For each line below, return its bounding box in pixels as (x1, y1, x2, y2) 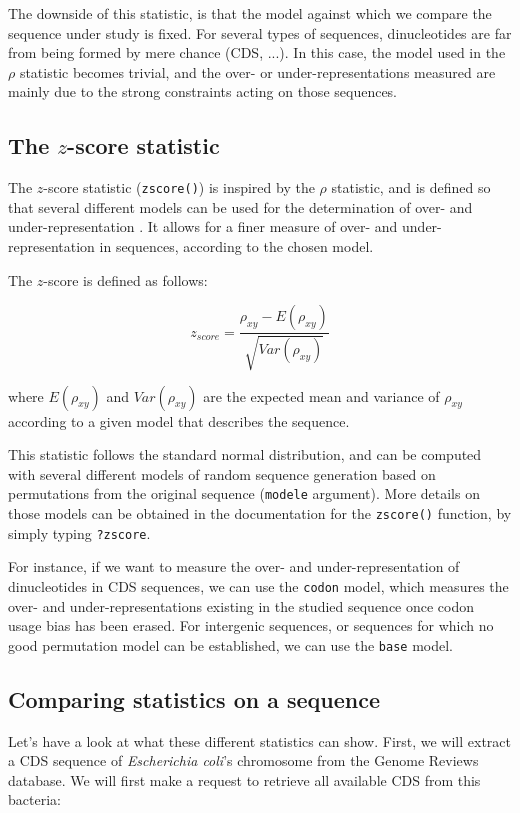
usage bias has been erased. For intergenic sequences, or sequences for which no (8, 615, 494, 636)
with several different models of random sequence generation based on (8, 463, 436, 484)
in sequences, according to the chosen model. (99, 236, 374, 257)
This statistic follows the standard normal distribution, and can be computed (8, 444, 482, 465)
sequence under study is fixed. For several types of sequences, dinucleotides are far (8, 22, 512, 43)
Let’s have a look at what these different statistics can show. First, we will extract (8, 730, 512, 751)
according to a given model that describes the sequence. (8, 410, 350, 431)
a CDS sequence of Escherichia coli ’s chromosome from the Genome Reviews (8, 750, 479, 771)
